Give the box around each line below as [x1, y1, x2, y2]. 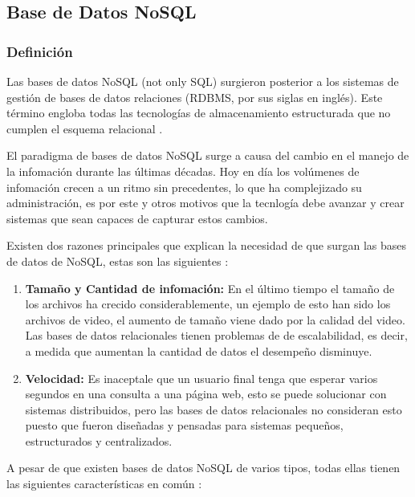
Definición [6, 41, 73, 61]
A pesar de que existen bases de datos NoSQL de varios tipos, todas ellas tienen [6, 459, 401, 476]
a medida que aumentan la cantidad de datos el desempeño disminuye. [25, 342, 372, 359]
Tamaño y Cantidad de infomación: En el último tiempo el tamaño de [25, 279, 395, 296]
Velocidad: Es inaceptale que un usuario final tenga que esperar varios [25, 369, 378, 386]
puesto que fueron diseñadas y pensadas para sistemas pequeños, [25, 417, 344, 434]
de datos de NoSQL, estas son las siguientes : [6, 252, 229, 269]
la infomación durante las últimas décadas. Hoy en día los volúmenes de [6, 162, 360, 179]
